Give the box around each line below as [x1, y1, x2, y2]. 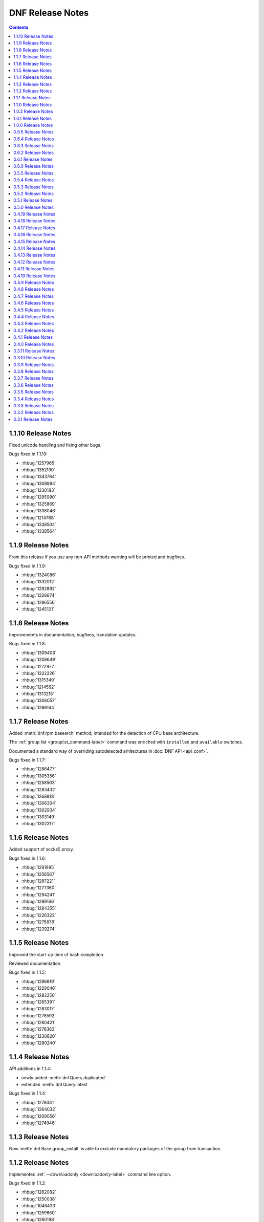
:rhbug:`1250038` [21, 1196, 56, 1202]
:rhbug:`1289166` [21, 898, 56, 904]
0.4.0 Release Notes [13, 341, 54, 347]
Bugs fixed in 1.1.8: [9, 641, 46, 647]
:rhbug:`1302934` [21, 807, 57, 813]
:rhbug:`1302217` [21, 821, 56, 827]
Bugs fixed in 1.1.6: [9, 855, 46, 861]
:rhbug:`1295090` [21, 494, 56, 500]
